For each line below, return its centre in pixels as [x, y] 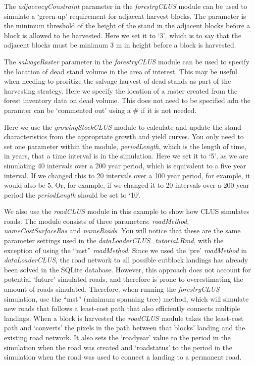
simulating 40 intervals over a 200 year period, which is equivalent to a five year [125, 165]
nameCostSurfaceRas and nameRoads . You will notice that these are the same [122, 231]
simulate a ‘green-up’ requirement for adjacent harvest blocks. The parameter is [125, 16]
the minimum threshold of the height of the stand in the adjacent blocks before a [127, 26]
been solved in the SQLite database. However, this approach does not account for [127, 269]
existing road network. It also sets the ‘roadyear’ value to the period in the [117, 337]
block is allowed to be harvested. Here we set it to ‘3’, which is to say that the [123, 35]
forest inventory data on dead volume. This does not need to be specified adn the [127, 100]
